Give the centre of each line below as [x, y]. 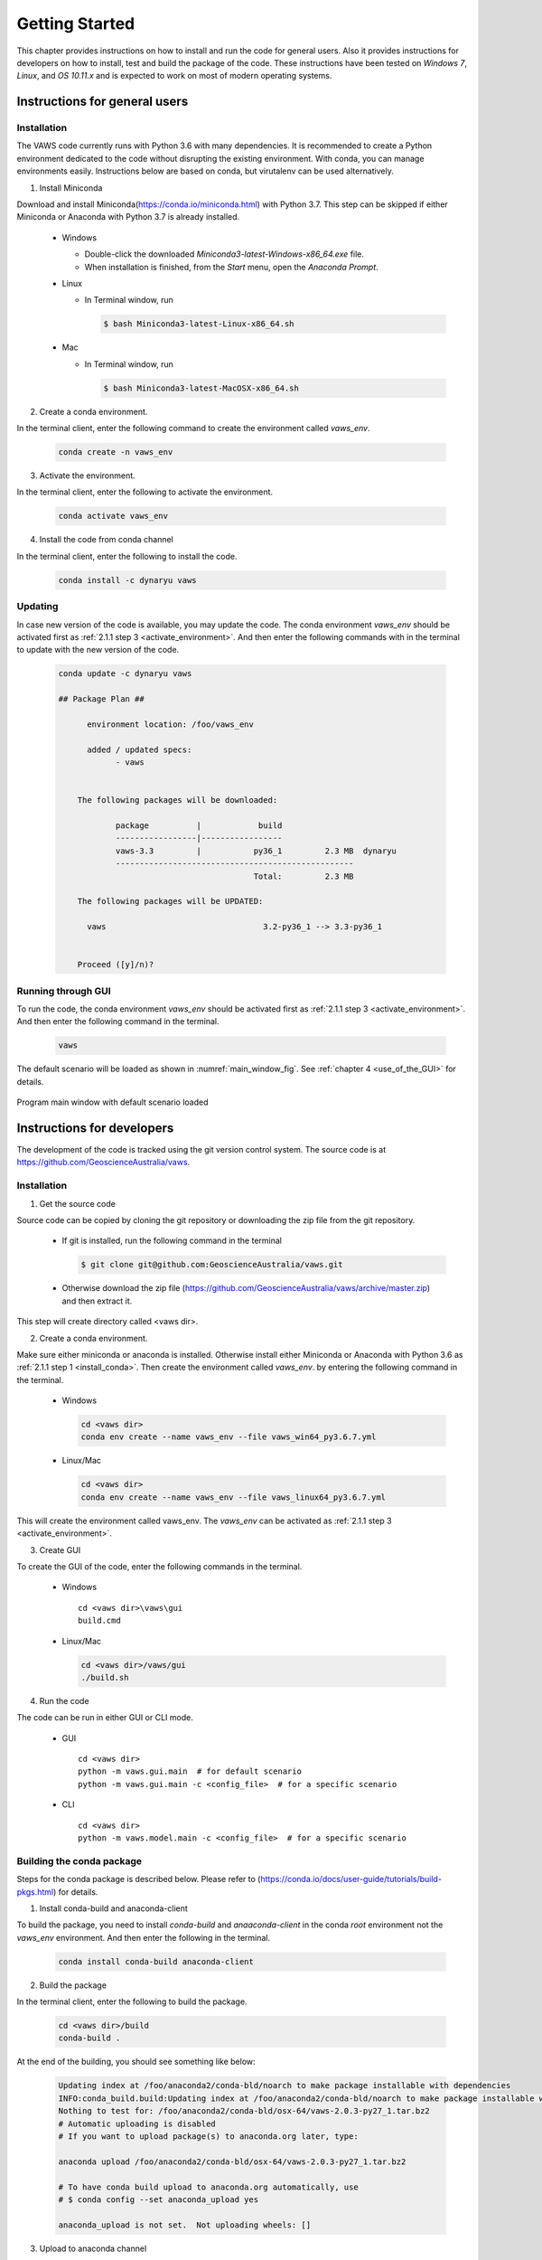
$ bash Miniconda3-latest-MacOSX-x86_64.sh [201, 388]
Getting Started [76, 24]
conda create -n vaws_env [116, 452]
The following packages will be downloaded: [178, 800]
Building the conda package [79, 1860]
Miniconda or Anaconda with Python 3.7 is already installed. [128, 217]
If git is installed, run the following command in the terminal [172, 1241]
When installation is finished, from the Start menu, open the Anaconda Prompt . [231, 267]
